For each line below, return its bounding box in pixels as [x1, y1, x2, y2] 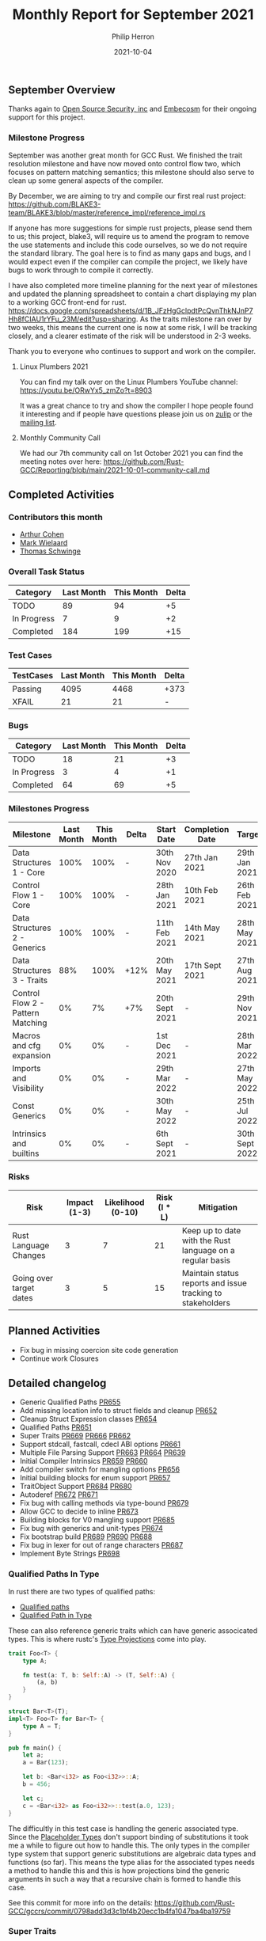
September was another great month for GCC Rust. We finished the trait [8, 150, 243, 160]
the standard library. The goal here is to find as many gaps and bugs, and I [8, 248, 251, 258]
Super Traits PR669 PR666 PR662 [19, 1431, 131, 1441]
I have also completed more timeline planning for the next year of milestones [8, 280, 258, 290]
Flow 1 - [12, 889, 45, 900]
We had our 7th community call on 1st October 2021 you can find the [19, 448, 244, 458]
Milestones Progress [8, 803, 89, 815]
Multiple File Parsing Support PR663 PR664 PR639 [19, 1448, 186, 1457]
